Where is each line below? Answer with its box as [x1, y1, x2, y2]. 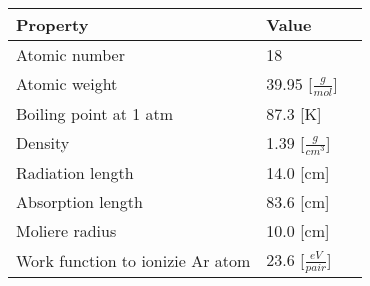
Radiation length [16, 160, 134, 184]
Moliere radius [16, 218, 117, 242]
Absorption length [16, 189, 143, 213]
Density [16, 131, 70, 155]
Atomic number [16, 43, 125, 66]
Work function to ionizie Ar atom [16, 248, 251, 272]
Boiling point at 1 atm [16, 101, 174, 125]
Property [16, 13, 89, 36]
